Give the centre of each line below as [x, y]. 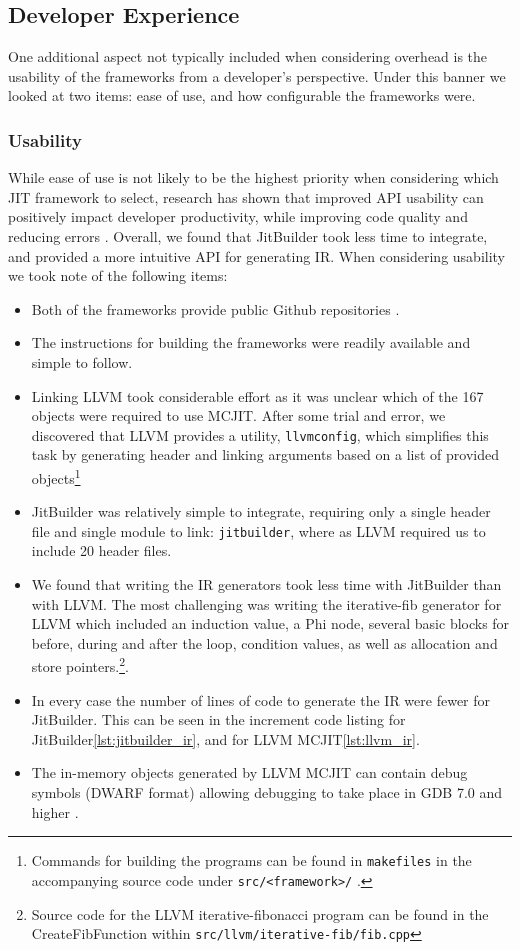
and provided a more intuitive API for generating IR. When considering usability [257, 255]
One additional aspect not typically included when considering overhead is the [248, 56]
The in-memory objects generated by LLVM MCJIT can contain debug [249, 772]
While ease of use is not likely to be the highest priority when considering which [253, 177]
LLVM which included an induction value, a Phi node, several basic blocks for [270, 623]
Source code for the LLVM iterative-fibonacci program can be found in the [260, 913]
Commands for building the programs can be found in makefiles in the [251, 860]
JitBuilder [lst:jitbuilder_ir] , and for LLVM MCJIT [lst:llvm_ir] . [225, 738]
